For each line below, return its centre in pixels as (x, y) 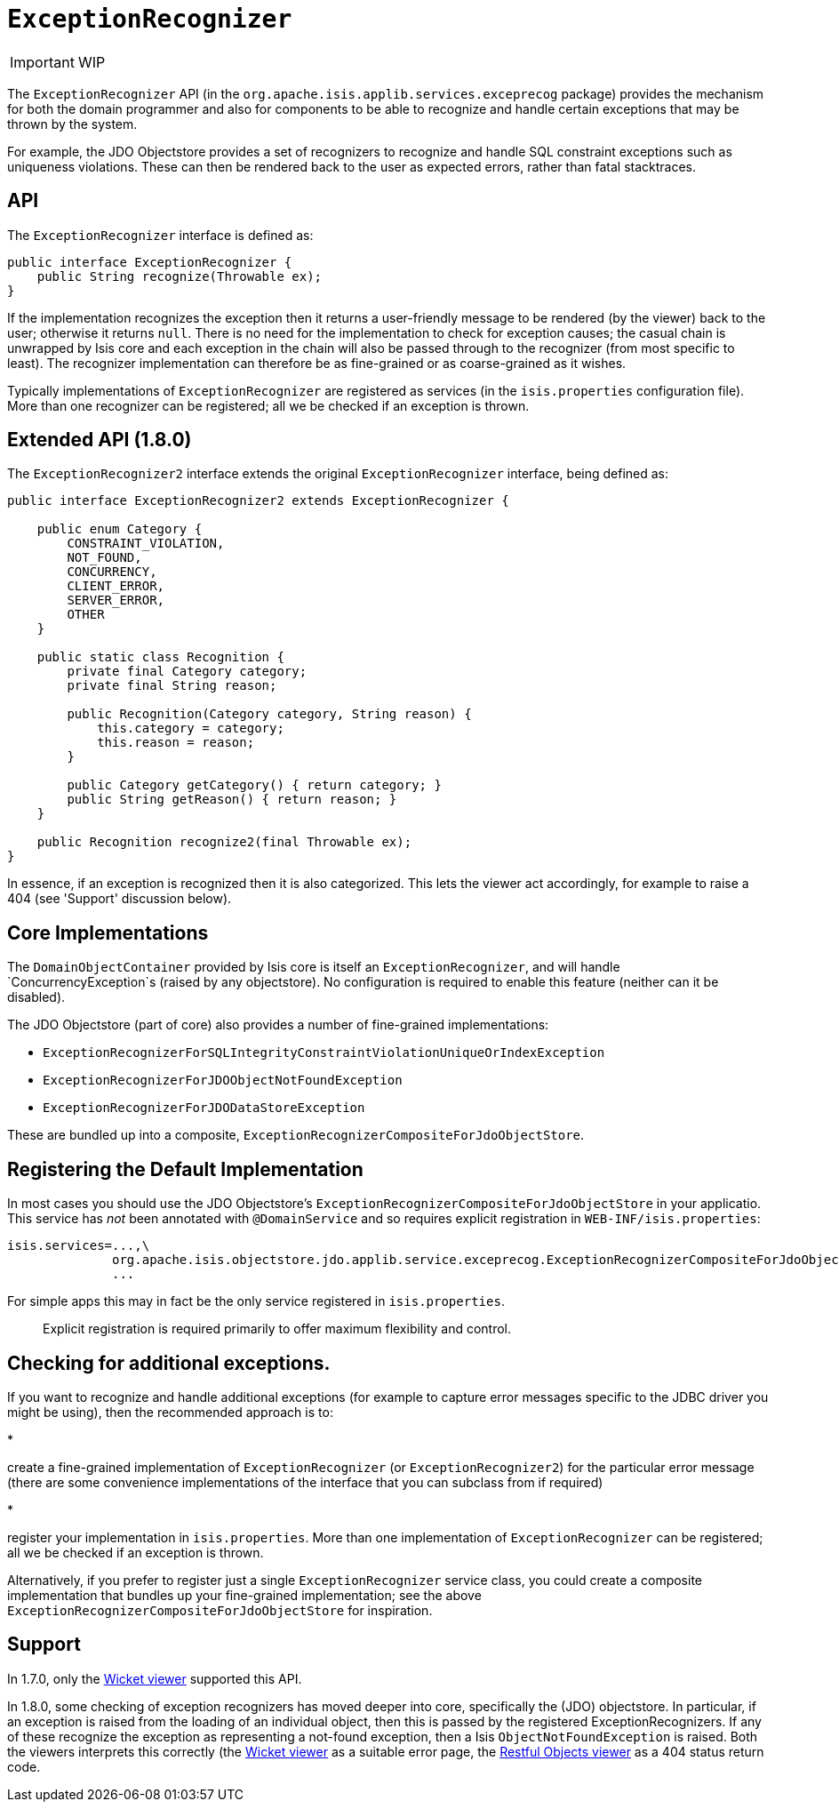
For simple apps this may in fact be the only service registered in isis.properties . (256, 1301)
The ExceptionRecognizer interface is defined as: (160, 235)
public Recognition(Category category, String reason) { (269, 714)
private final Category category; (187, 672)
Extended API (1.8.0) (100, 440)
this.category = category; (191, 728)
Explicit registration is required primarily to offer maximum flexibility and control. (277, 1329)
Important (42, 62)
